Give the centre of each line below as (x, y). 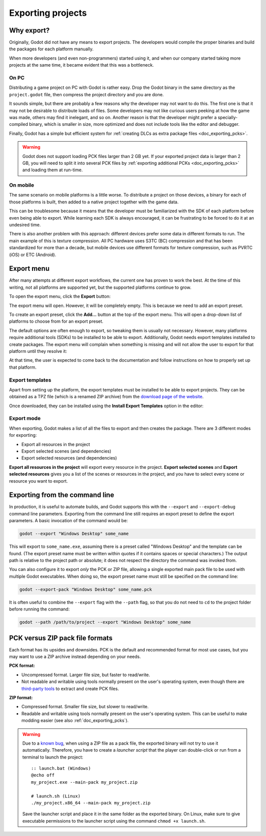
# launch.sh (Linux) (56, 796)
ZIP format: (21, 697)
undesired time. (25, 225)
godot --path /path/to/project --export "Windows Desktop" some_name (105, 622)
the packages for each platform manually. (51, 49)
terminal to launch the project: (53, 757)
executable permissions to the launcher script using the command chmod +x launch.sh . (114, 821)
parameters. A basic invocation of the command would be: (68, 521)
